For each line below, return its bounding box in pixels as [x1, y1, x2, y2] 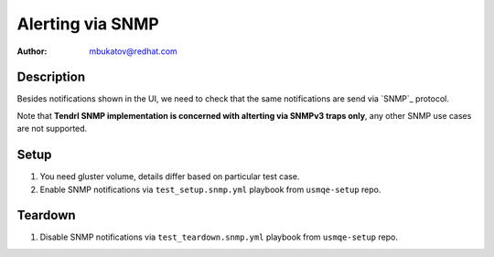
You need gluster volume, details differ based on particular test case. [39, 171, 300, 182]
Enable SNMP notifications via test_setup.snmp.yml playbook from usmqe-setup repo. [39, 184, 381, 195]
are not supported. [16, 123, 88, 134]
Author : [16, 46, 48, 57]
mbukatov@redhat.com [89, 46, 177, 57]
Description [16, 70, 86, 85]
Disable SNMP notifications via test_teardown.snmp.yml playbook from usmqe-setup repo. [39, 231, 398, 242]
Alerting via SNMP [16, 14, 159, 34]
